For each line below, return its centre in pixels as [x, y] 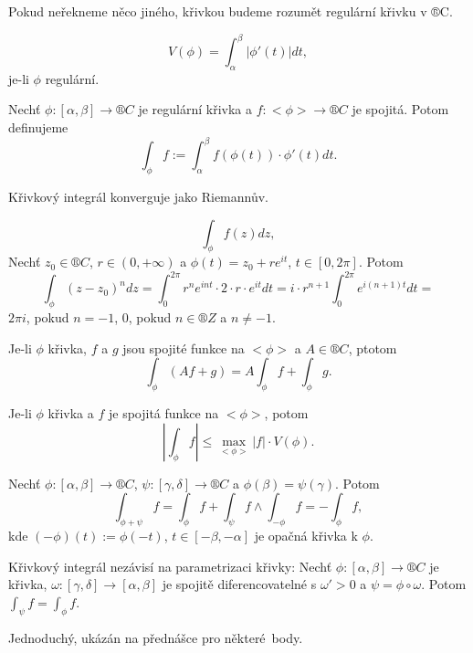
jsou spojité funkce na [184, 348]
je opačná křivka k [306, 536]
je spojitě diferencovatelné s [239, 584]
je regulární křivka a [195, 109]
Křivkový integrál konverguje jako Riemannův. [139, 196]
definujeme [38, 127]
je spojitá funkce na [163, 413]
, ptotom [373, 348]
